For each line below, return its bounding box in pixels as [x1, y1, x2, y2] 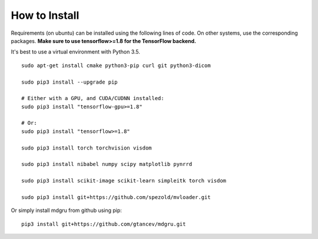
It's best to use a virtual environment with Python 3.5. [11, 48, 141, 55]
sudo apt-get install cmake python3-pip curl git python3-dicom [21, 62, 211, 69]
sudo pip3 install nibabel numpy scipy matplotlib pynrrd [21, 161, 193, 168]
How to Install [11, 9, 79, 22]
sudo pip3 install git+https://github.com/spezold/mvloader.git [21, 194, 211, 200]
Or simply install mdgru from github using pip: [11, 207, 122, 214]
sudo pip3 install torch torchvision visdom [21, 144, 153, 151]
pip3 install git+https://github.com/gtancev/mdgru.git [21, 221, 186, 227]
